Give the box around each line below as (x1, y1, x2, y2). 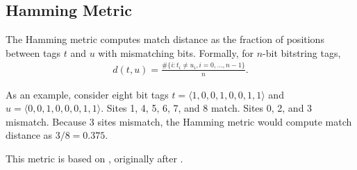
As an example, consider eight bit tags (6, 87, 169, 101)
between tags (6, 45, 61, 60)
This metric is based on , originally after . (6, 151, 183, 165)
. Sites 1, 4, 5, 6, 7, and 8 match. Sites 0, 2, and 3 (101, 101, 313, 115)
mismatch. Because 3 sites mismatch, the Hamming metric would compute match (6, 114, 352, 128)
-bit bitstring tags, (263, 45, 341, 60)
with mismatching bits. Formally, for (98, 45, 254, 60)
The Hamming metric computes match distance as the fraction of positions (6, 32, 324, 46)
